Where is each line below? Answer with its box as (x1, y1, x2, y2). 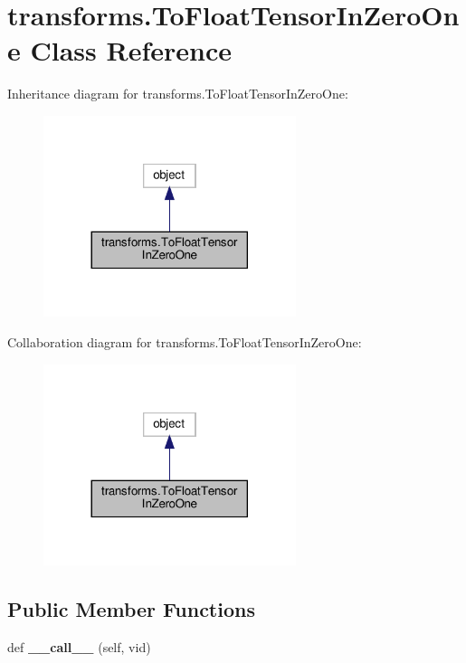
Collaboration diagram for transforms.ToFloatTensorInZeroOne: (7, 332, 362, 351)
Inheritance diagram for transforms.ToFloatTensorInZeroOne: (7, 84, 348, 103)
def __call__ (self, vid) (7, 637, 151, 656)
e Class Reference (7, 32, 232, 69)
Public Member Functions (7, 594, 255, 622)
